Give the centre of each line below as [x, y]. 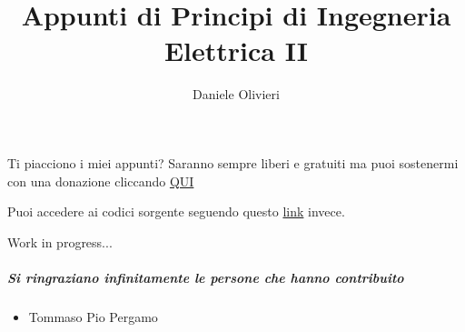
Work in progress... [60, 241]
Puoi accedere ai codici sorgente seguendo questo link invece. [176, 211]
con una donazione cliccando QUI [101, 181]
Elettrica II [236, 50]
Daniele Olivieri [236, 94]
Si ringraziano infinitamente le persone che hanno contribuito [206, 277]
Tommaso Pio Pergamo [93, 316]
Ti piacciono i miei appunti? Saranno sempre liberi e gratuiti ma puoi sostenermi [233, 162]
